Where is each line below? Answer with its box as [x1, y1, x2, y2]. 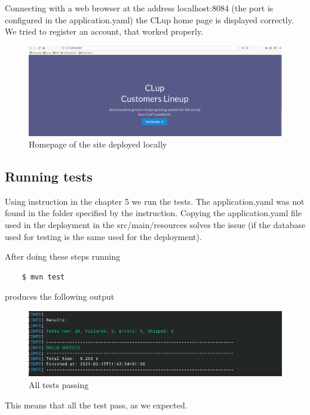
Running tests [5, 167, 93, 186]
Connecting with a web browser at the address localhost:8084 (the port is [5, 2, 274, 14]
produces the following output [5, 290, 115, 303]
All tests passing [29, 379, 89, 391]
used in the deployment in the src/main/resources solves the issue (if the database [5, 219, 306, 231]
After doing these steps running [5, 250, 121, 263]
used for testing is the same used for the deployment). [5, 230, 202, 242]
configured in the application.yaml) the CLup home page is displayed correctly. [5, 13, 294, 26]
